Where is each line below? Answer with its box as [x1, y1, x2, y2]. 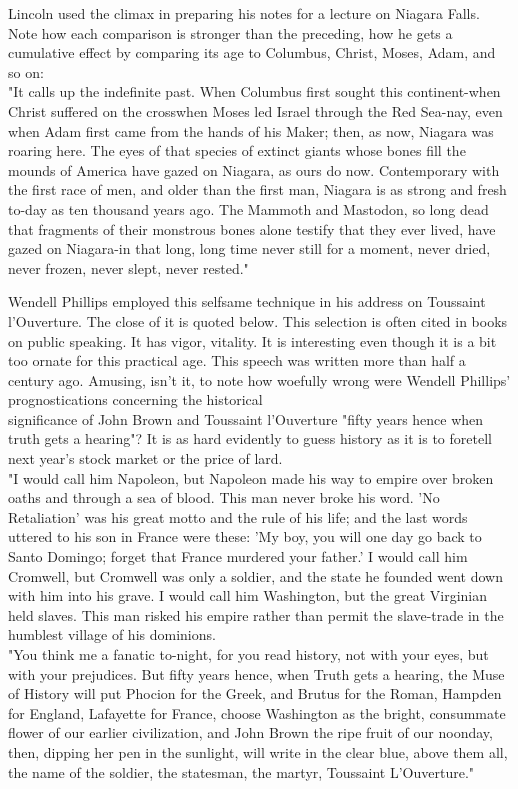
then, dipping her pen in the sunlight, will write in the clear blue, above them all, [8, 741, 508, 762]
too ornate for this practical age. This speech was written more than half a [8, 350, 466, 371]
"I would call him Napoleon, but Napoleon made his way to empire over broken [8, 467, 494, 488]
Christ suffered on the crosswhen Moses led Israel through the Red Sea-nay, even [8, 100, 503, 121]
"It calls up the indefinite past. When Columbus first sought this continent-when [8, 81, 501, 102]
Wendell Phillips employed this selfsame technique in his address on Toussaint [8, 291, 486, 312]
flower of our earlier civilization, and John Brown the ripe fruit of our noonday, [8, 722, 493, 743]
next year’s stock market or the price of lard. [8, 448, 283, 469]
